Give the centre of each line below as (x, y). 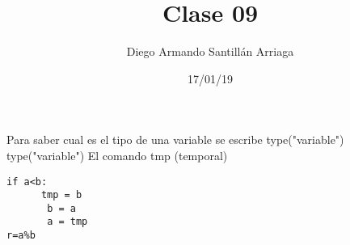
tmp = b (61, 195)
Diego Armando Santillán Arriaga (210, 51)
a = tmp (67, 222)
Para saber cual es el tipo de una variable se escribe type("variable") (175, 139)
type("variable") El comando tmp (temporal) (117, 155)
